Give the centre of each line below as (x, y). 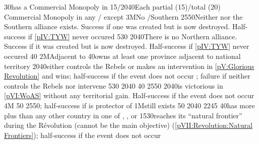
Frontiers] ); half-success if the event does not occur (83, 135)
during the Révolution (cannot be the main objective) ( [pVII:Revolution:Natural (128, 125)
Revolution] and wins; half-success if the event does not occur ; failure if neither (127, 76)
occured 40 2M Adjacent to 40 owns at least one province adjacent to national (122, 56)
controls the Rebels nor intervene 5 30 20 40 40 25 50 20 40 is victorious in (114, 85)
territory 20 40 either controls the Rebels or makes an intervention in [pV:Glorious (129, 66)
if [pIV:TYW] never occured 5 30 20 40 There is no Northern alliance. (133, 36)
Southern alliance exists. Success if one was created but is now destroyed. (117, 26)
